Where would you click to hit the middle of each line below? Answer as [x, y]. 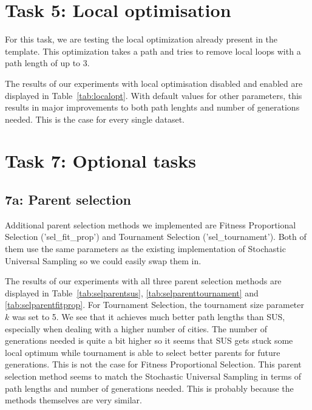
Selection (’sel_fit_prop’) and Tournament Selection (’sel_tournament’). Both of [156, 237]
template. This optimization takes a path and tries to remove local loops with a [153, 51]
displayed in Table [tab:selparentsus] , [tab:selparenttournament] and [132, 292]
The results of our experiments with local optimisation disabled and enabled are [154, 83]
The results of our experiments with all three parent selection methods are [143, 281]
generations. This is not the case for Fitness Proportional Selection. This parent [153, 364]
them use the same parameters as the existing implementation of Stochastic [145, 249]
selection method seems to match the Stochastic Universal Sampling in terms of [153, 376]
